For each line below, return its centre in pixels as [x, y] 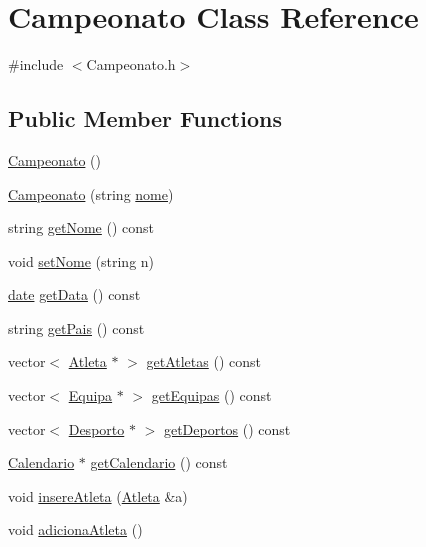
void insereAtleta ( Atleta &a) [98, 495]
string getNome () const [81, 227]
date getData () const [74, 294]
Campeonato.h [131, 64]
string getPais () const [76, 327]
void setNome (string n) [81, 260]
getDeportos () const [227, 428]
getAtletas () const [203, 361]
